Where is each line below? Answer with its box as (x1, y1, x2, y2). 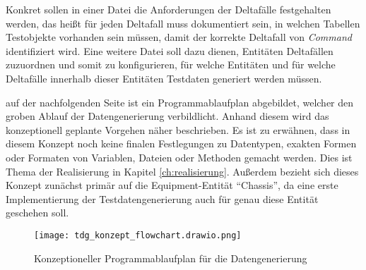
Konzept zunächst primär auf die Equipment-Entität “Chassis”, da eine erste (6, 178, 338, 192)
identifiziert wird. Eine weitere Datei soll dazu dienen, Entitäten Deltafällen (6, 43, 333, 58)
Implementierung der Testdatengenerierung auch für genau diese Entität (6, 191, 319, 206)
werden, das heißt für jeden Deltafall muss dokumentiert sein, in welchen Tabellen (6, 16, 360, 30)
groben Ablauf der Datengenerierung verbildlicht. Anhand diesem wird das (6, 109, 329, 123)
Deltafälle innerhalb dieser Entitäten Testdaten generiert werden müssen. (6, 70, 322, 85)
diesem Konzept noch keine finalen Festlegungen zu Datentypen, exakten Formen (6, 136, 357, 151)
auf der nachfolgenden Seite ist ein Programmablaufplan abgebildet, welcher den (6, 94, 354, 109)
